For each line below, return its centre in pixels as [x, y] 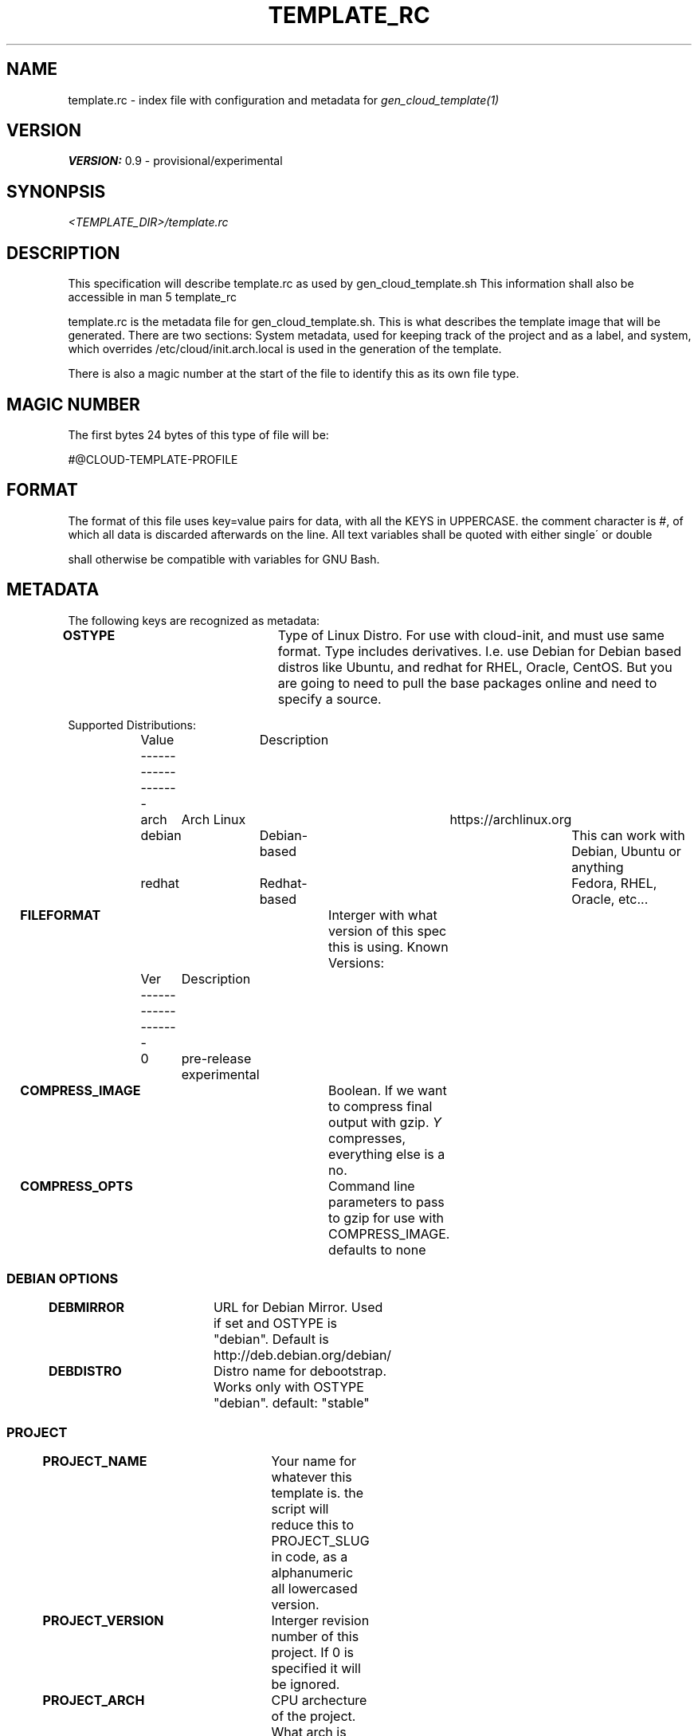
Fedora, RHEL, [614, 883]
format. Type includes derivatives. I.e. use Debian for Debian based [480, 651]
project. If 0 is [312, 1653]
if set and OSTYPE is [275, 1324]
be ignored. [306, 1685]
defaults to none [377, 1249]
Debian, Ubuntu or [626, 851]
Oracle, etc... [610, 899]
